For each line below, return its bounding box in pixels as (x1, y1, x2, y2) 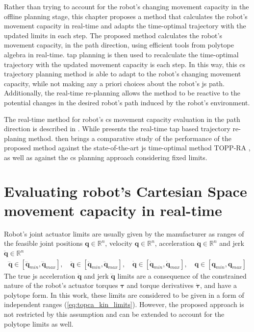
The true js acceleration (4, 270, 76, 281)
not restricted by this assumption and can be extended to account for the (4, 309, 225, 319)
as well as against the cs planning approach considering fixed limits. (4, 152, 207, 162)
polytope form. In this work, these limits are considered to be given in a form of (4, 289, 244, 300)
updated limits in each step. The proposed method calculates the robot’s (4, 30, 222, 40)
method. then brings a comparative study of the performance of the (28, 133, 231, 143)
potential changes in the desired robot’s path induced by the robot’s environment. (4, 97, 250, 107)
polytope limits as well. (4, 318, 74, 329)
